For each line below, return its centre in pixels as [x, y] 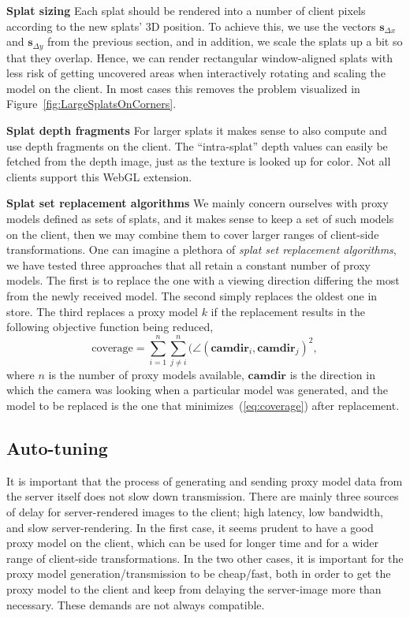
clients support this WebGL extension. [99, 176]
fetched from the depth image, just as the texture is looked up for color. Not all [199, 161]
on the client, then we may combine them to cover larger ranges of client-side [193, 234]
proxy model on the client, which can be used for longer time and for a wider [192, 543]
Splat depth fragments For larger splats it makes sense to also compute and [197, 130]
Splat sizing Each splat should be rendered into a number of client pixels [186, 10]
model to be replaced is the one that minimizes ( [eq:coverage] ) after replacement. [203, 406]
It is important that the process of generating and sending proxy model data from [205, 480]
